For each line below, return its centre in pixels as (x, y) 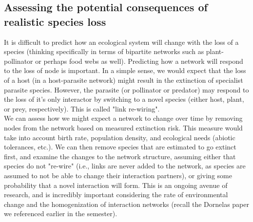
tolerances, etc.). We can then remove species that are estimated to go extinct (120, 147)
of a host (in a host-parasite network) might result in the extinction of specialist (124, 80)
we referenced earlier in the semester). (61, 213)
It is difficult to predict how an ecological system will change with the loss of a (121, 42)
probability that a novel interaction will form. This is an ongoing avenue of (116, 185)
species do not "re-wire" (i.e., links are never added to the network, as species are (125, 166)
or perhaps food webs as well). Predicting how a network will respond (139, 61)
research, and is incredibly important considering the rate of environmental (116, 194)
